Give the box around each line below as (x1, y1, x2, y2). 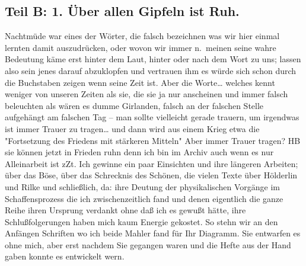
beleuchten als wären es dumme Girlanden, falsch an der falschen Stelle (5, 99, 264, 111)
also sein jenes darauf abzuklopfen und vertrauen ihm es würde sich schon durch (5, 64, 297, 76)
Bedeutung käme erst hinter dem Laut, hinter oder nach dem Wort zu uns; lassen (5, 53, 301, 65)
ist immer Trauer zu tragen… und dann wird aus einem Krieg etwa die (5, 122, 260, 134)
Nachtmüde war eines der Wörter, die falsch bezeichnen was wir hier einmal (5, 30, 280, 42)
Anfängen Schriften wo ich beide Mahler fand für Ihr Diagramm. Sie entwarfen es (5, 227, 301, 239)
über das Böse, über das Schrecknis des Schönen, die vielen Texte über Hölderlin (5, 169, 298, 181)
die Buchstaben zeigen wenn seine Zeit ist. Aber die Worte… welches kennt (5, 76, 275, 88)
